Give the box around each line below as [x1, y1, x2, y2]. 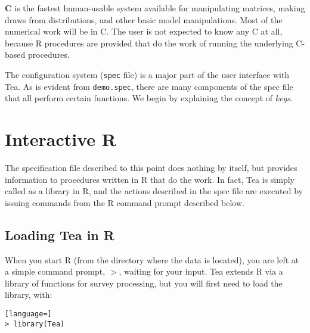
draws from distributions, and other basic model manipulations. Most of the [5, 13, 283, 26]
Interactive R [5, 127, 116, 151]
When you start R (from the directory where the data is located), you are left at [5, 253, 299, 266]
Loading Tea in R [5, 225, 114, 244]
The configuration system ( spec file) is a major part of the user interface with [5, 68, 290, 80]
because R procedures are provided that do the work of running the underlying [5, 36, 293, 49]
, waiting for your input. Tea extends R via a [119, 265, 283, 278]
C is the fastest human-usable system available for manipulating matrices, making [5, 2, 305, 14]
